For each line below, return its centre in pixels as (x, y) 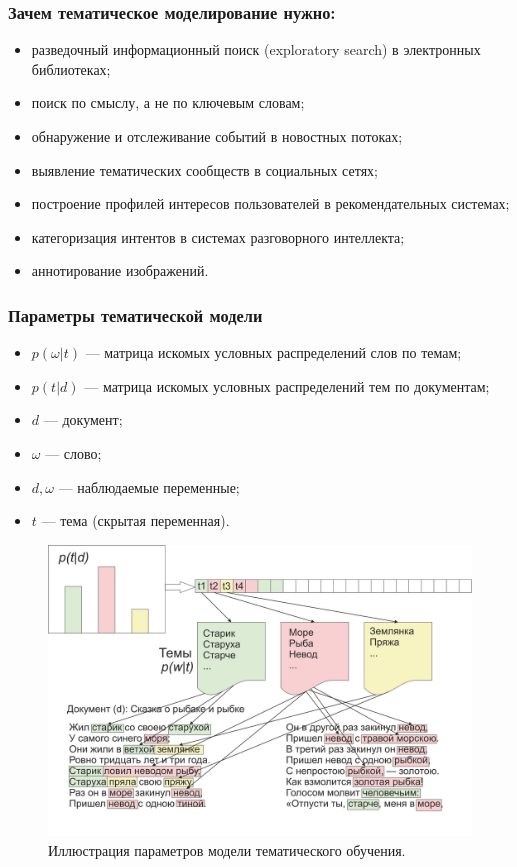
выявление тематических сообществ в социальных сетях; (204, 169)
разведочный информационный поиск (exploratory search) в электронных (256, 49)
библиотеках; (71, 68)
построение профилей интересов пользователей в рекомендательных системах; (270, 203)
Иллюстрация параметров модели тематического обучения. (227, 849)
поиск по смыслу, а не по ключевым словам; (168, 102)
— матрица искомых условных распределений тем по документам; (287, 385)
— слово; (73, 452)
